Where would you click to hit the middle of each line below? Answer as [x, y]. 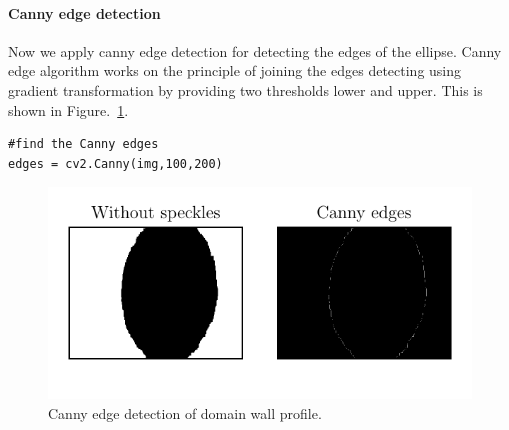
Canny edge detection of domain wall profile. [185, 412]
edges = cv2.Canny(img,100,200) [115, 163]
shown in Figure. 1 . [68, 109]
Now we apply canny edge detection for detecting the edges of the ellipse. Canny [255, 50]
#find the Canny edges [83, 144]
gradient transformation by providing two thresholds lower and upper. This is [245, 89]
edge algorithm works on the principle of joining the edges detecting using [235, 70]
